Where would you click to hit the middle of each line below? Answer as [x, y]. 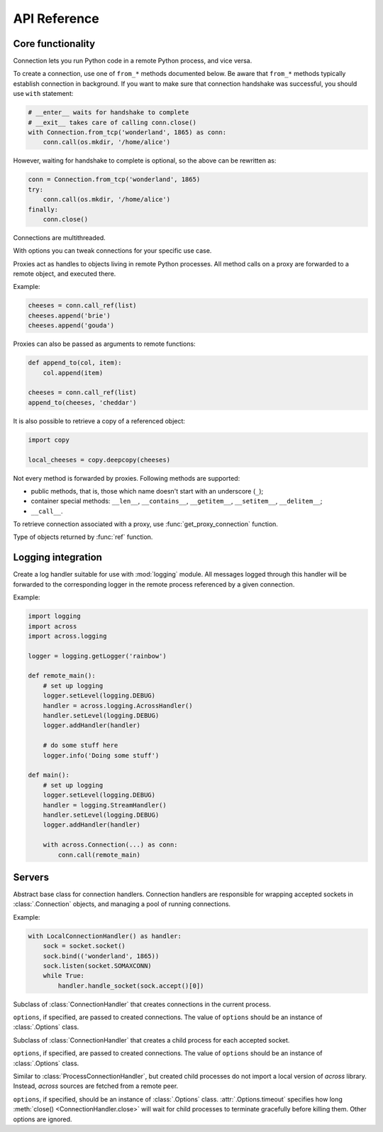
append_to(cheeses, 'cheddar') [83, 402]
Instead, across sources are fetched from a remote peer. [96, 1086]
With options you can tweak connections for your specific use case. [112, 251]
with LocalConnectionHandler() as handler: [105, 936]
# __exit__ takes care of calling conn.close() [112, 122]
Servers [31, 877]
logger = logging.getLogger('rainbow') [97, 656]
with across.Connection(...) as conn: [110, 845]
